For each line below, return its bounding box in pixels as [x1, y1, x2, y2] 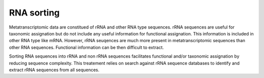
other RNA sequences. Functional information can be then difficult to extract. [9, 44, 164, 50]
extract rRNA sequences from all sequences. [9, 67, 100, 73]
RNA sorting [9, 7, 60, 18]
